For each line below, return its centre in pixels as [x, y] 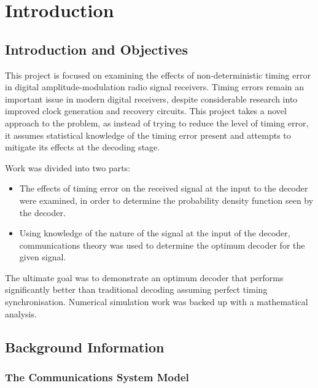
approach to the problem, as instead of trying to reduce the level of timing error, [157, 122]
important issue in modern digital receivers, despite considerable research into [151, 99]
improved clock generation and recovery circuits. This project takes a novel [146, 111]
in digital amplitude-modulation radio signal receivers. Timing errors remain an [155, 87]
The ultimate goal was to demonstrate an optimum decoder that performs [144, 277]
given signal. [43, 257]
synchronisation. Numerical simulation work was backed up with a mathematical [157, 302]
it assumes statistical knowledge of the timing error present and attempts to [148, 135]
